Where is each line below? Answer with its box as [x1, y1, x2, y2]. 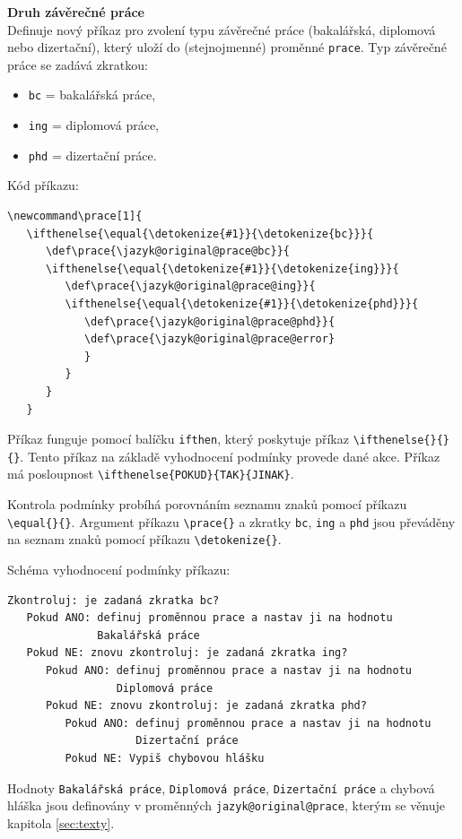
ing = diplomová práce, [28, 116, 159, 134]
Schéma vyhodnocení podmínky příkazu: [7, 560, 231, 578]
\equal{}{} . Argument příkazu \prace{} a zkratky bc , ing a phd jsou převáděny [7, 512, 456, 531]
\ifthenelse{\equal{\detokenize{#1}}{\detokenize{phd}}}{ [65, 297, 419, 310]
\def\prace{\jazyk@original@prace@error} [83, 333, 336, 346]
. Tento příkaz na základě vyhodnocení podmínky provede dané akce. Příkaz [20, 446, 440, 465]
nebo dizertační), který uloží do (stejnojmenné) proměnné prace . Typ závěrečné [7, 38, 447, 56]
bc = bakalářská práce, [28, 85, 156, 104]
